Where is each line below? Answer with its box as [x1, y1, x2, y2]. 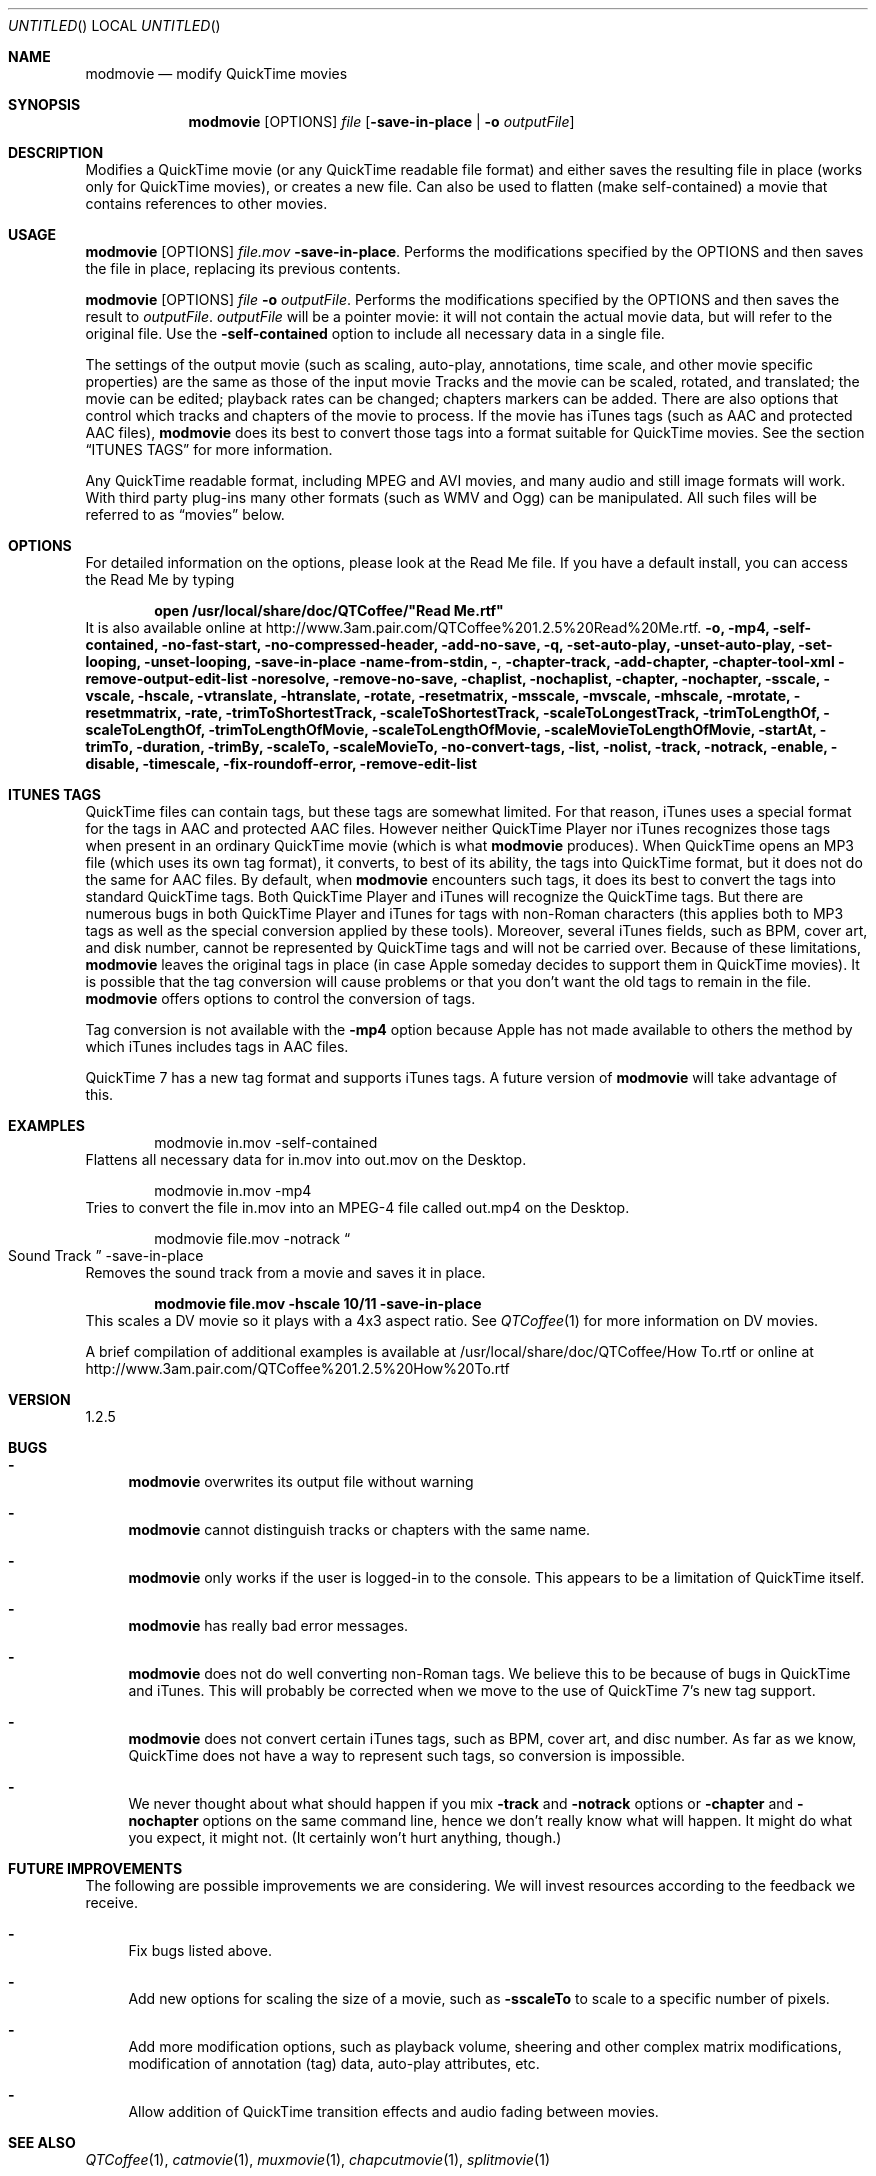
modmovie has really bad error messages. [128, 1617, 409, 1634]
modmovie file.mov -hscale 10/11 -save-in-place [154, 1295, 482, 1312]
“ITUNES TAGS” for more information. [85, 441, 333, 458]
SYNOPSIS [8, 96, 81, 113]
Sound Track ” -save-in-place [8, 1247, 204, 1264]
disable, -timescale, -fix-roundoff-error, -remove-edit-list [85, 755, 477, 772]
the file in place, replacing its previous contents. [85, 260, 401, 277]
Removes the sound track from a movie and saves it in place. [85, 1264, 486, 1281]
